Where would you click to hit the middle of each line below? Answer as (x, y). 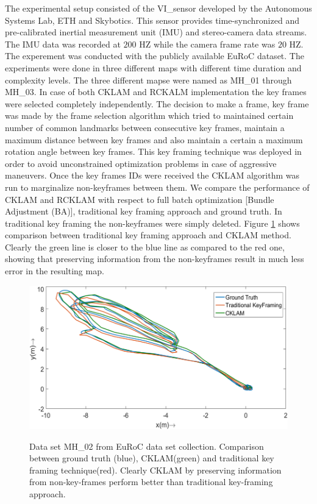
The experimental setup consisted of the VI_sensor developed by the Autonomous (158, 8)
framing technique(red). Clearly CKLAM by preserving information (155, 470)
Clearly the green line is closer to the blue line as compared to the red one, (145, 247)
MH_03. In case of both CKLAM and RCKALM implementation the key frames (156, 92)
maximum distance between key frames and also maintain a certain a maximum (154, 139)
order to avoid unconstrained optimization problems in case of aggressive (141, 163)
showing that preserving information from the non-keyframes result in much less (155, 259)
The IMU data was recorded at (63, 44)
